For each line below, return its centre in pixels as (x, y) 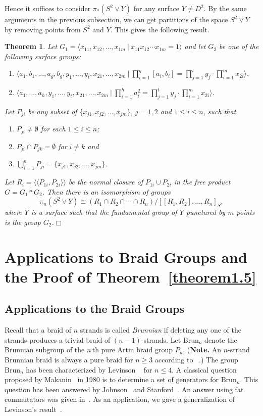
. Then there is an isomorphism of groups (106, 191)
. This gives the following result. (160, 29)
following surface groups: (43, 56)
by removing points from (43, 29)
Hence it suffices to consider (48, 8)
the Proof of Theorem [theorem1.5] (130, 276)
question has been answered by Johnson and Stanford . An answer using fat (124, 389)
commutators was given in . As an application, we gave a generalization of (120, 399)
